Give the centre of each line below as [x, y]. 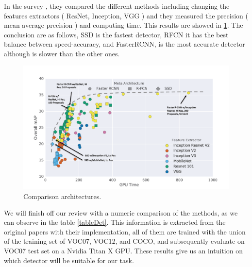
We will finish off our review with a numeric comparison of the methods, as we [121, 212]
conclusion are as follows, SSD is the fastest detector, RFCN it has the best [116, 34]
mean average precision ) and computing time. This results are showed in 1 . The [124, 25]
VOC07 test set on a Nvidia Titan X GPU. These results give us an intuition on [123, 251]
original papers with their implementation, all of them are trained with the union [125, 231]
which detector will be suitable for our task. [69, 260]
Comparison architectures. [62, 196]
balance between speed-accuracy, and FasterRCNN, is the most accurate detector [125, 44]
